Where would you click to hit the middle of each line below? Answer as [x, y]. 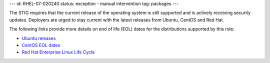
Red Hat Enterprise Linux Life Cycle [58, 52]
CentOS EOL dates [41, 45]
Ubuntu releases [39, 38]
